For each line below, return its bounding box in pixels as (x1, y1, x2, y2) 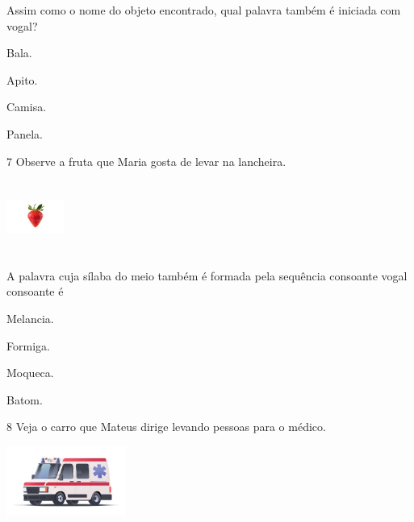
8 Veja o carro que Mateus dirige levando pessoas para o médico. (6, 418, 326, 435)
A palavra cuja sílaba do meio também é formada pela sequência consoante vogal (6, 267, 408, 284)
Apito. (6, 71, 38, 88)
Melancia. (6, 309, 54, 326)
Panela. (6, 125, 43, 142)
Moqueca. (6, 364, 54, 381)
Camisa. (6, 98, 47, 115)
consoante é (6, 283, 64, 300)
